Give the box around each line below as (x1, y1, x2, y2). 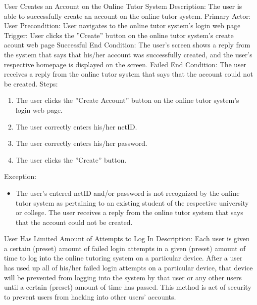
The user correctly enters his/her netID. (15, 121, 137, 131)
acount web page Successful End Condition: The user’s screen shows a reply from (4, 40, 251, 50)
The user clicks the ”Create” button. (15, 154, 127, 165)
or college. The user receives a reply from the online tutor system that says (15, 207, 243, 218)
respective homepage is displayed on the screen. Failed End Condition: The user (4, 59, 247, 69)
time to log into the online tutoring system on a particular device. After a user (4, 253, 243, 263)
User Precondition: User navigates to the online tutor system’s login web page (4, 20, 241, 31)
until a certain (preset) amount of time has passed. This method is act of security (4, 282, 252, 292)
